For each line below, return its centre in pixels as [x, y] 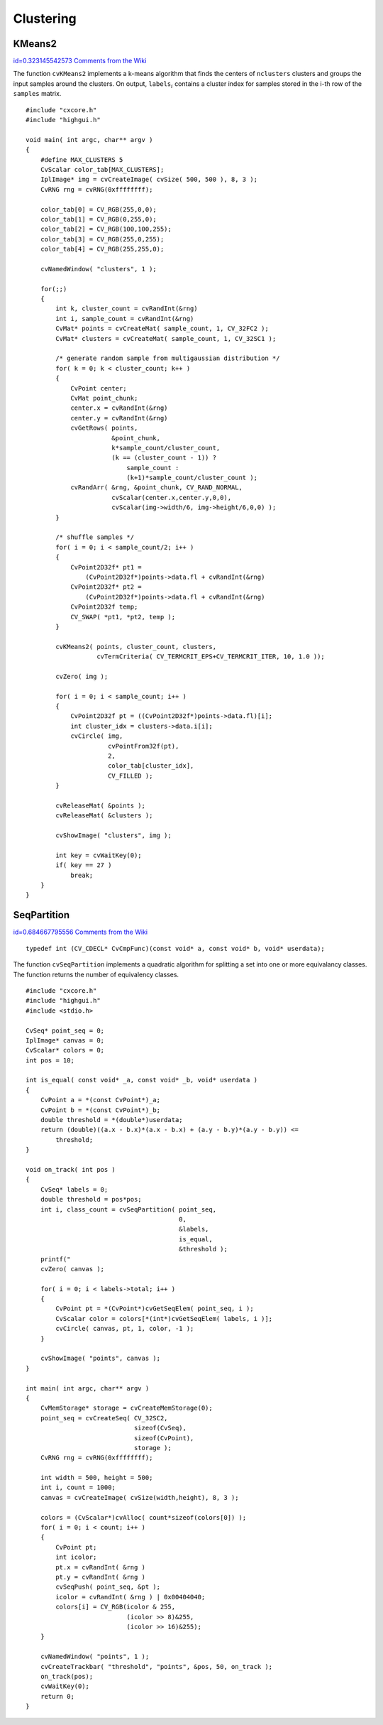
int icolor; [76, 1557]
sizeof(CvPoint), [164, 1438]
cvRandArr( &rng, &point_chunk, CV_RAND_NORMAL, [156, 488]
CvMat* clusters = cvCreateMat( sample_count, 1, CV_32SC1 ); [166, 338]
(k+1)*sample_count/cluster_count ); [192, 478]
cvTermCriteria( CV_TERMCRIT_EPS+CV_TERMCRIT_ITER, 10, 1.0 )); [211, 657]
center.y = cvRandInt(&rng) [119, 418]
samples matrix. [37, 94]
